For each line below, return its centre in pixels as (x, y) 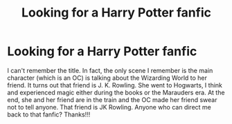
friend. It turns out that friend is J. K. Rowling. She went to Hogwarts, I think (115, 85)
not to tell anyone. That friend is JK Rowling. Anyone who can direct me (109, 107)
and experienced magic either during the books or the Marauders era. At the (116, 92)
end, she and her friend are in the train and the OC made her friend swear (112, 100)
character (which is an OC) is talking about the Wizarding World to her (107, 78)
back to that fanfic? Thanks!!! (49, 114)
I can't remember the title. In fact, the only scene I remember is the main (110, 70)
